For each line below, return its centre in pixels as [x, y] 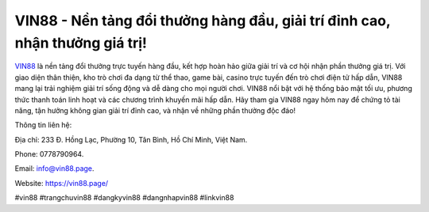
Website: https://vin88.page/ [62, 183]
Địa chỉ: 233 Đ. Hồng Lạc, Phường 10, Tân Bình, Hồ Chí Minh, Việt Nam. [131, 139]
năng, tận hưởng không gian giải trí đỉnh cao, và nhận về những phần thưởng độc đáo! [155, 110]
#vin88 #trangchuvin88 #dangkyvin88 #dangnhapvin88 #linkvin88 [124, 198]
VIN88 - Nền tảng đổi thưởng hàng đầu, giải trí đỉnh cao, [203, 21]
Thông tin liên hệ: [43, 125]
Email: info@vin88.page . [54, 168]
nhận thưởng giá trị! [81, 43]
